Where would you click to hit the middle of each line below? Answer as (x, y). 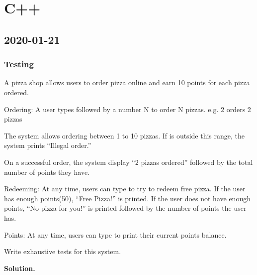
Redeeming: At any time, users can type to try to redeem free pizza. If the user (125, 189)
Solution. (20, 268)
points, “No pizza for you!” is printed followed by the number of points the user (125, 208)
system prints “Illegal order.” (48, 145)
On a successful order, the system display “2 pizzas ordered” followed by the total (128, 162)
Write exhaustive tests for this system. (63, 251)
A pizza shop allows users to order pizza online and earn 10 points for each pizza (127, 82)
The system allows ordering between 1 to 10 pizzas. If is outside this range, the (124, 135)
